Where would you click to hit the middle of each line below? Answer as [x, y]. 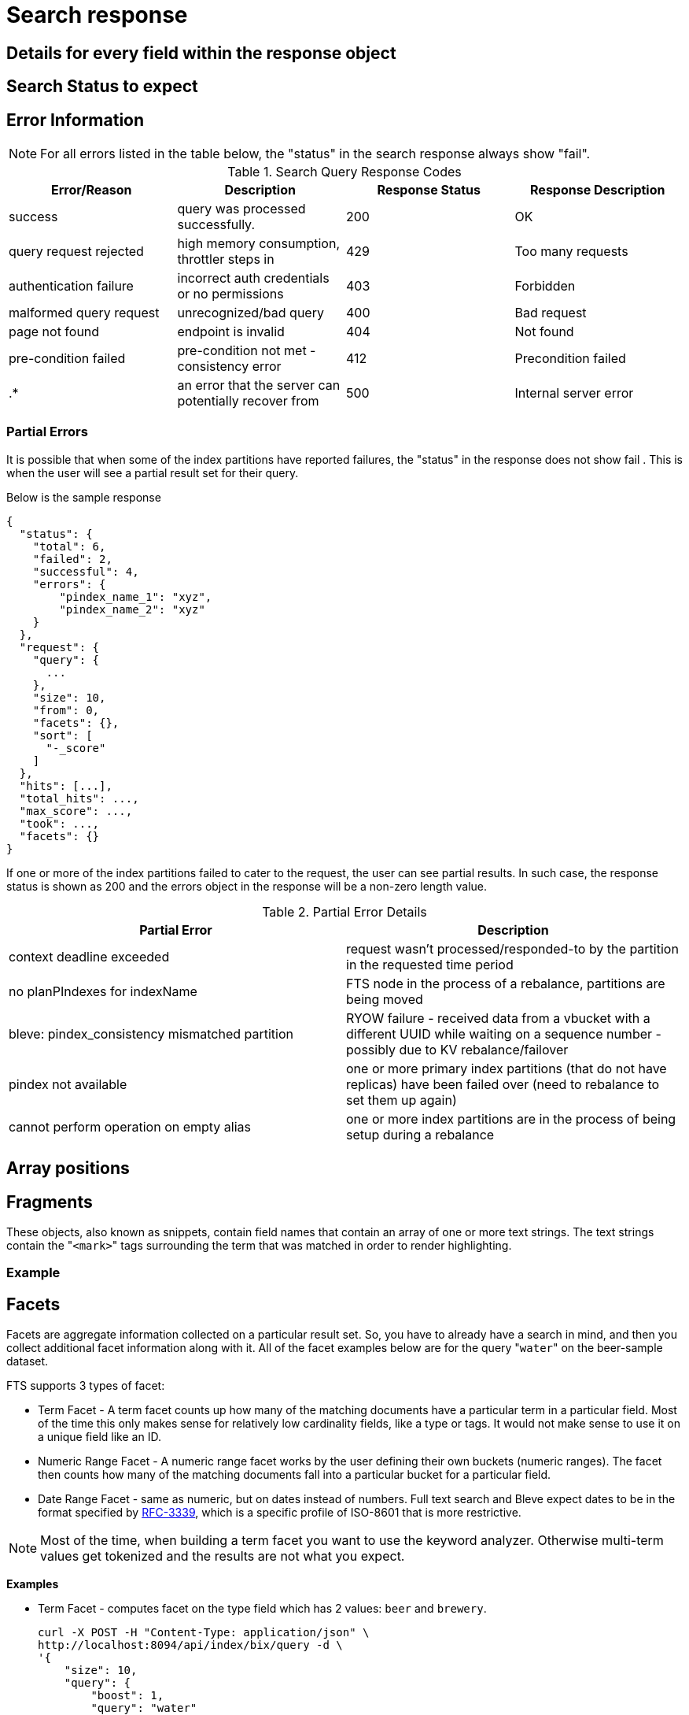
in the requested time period [430, 964]
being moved [385, 999]
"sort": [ [63, 735]
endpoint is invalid [231, 332]
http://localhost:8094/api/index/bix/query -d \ [190, 1645]
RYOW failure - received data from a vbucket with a [498, 1018]
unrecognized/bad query [251, 313]
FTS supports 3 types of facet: [86, 1386]
